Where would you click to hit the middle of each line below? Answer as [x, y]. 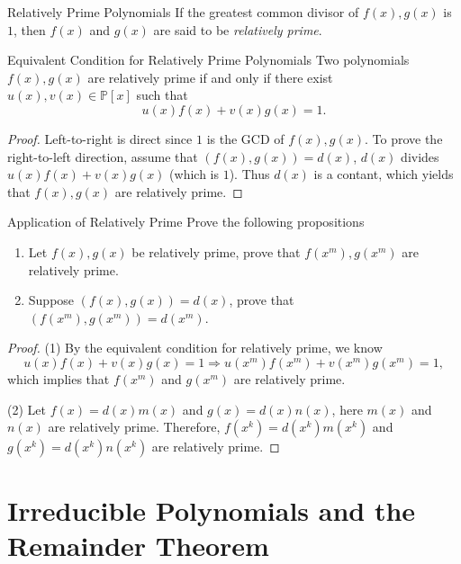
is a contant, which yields [384, 174]
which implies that [59, 378]
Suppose [51, 300]
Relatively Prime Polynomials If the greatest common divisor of [183, 12]
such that [162, 95]
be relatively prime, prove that [216, 251]
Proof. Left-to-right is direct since [100, 138]
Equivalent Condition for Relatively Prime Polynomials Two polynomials [208, 60]
